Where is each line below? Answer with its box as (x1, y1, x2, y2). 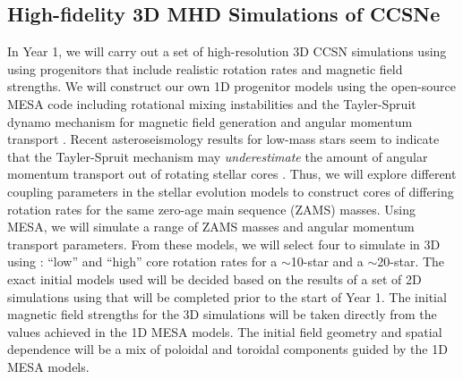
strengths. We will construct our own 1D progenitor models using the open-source (7, 77, 457, 96)
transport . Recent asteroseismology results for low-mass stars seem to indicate (7, 130, 440, 148)
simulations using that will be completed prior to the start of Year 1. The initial (7, 287, 447, 306)
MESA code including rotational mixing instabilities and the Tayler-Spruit (7, 94, 416, 113)
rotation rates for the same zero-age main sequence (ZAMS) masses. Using (7, 199, 416, 218)
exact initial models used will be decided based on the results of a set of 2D (7, 269, 422, 288)
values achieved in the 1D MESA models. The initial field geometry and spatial (7, 322, 442, 341)
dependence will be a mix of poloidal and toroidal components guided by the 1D (7, 340, 448, 358)
